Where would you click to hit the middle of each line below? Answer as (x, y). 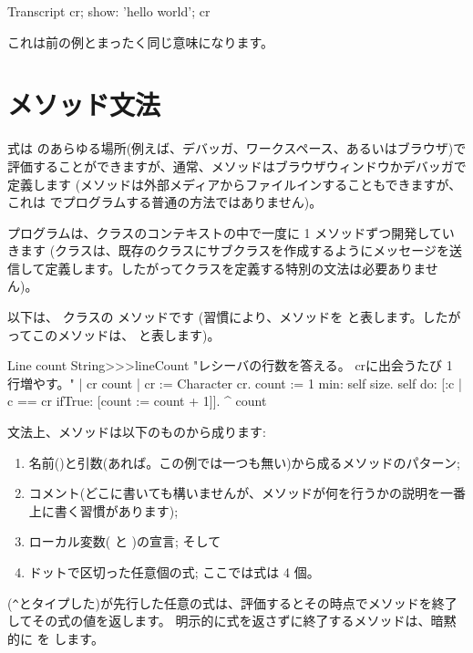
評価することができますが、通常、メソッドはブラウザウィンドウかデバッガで (237, 166)
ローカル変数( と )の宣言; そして (125, 541)
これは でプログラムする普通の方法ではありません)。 (165, 202)
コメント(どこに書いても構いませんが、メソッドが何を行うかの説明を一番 (247, 493)
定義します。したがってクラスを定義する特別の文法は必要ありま (235, 268)
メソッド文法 (84, 104)
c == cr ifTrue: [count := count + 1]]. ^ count (137, 401)
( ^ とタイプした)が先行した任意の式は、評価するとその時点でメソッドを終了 (232, 602)
